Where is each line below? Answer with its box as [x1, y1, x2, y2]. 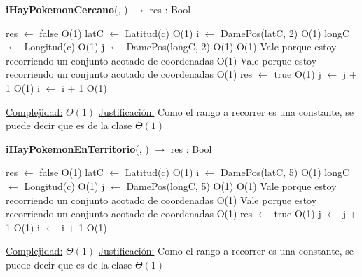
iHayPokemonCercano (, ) [6, 2, 128, 16]
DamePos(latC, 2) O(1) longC [221, 25, 350, 40]
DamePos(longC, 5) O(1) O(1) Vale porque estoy [126, 178, 337, 193]
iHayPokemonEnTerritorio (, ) [6, 141, 149, 156]
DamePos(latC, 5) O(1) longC [221, 165, 350, 180]
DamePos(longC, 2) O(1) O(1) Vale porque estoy [126, 39, 337, 54]
